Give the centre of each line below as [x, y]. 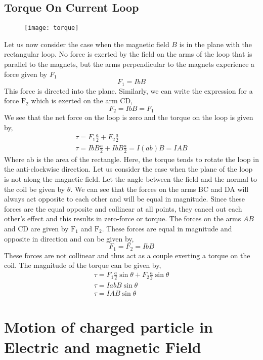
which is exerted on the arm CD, [82, 101]
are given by [50, 228]
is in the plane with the [215, 44]
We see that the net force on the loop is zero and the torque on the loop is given [129, 117]
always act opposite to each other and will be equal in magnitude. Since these [124, 199]
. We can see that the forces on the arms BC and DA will [160, 189]
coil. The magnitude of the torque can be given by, [83, 265]
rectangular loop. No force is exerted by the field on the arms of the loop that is [128, 54]
